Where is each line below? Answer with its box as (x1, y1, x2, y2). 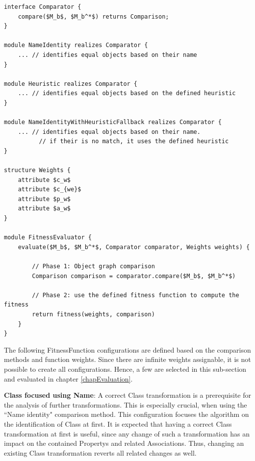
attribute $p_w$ (18, 195, 71, 203)
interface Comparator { (4, 3, 81, 10)
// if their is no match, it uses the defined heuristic (39, 138, 229, 145)
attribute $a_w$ (18, 205, 71, 212)
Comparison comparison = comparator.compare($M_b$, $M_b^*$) (32, 272, 236, 280)
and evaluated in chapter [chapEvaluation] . (4, 373, 133, 384)
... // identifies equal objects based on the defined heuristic (18, 90, 236, 97)
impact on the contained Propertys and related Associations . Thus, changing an (4, 438, 244, 448)
